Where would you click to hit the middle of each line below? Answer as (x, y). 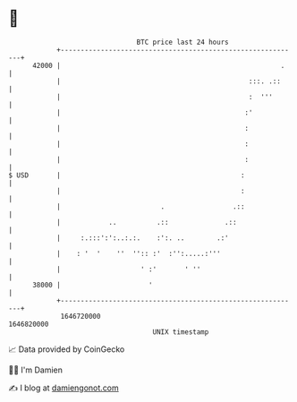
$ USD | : (127, 175)
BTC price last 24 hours (182, 42)
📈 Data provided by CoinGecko (67, 349)
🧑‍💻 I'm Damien (36, 370)
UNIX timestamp (181, 332)
